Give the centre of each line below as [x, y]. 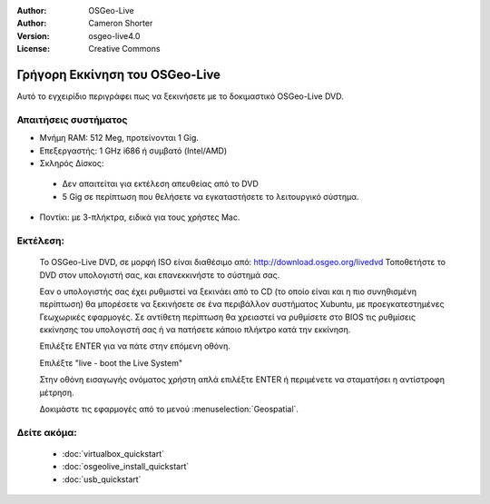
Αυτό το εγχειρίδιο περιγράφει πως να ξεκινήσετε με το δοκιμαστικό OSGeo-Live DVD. [180, 96]
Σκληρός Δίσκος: [72, 163]
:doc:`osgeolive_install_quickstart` [126, 467]
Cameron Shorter [121, 24]
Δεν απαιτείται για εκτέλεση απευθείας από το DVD [160, 184]
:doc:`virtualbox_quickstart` [113, 453]
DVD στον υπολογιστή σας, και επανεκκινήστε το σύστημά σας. [160, 275]
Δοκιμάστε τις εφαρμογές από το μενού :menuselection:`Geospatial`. [169, 410]
